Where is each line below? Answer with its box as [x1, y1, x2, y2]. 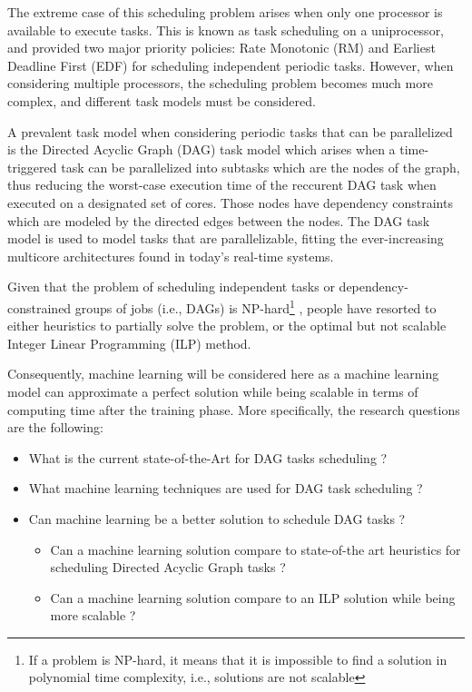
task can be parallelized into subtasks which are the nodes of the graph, [61, 157, 460, 176]
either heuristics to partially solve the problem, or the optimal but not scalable [7, 316, 447, 335]
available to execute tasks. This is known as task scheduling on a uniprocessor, [7, 20, 445, 39]
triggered [7, 157, 57, 176]
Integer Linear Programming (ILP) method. [7, 333, 251, 352]
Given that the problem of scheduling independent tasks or [7, 277, 335, 296]
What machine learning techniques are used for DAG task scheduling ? [28, 479, 423, 498]
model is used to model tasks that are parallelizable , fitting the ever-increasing [7, 229, 444, 248]
